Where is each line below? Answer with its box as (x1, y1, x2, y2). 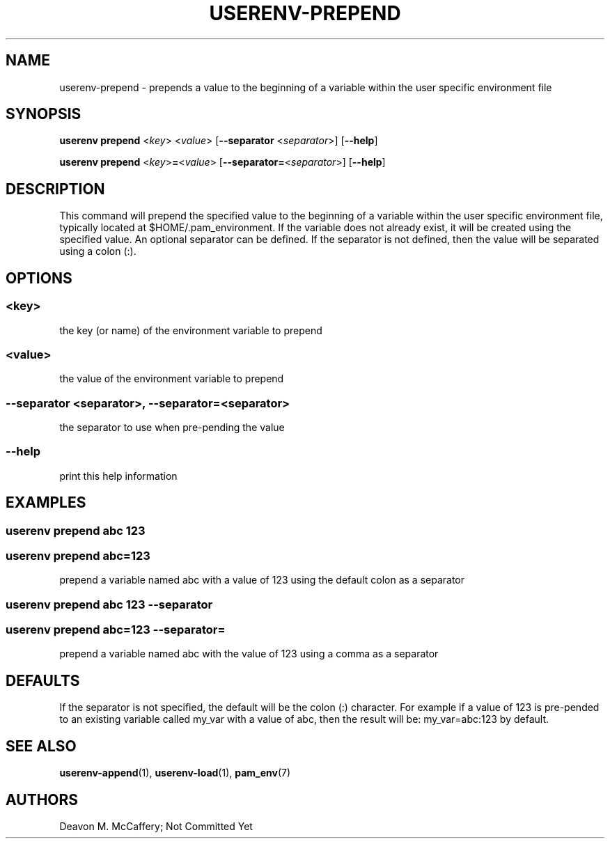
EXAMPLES (6, 494, 86, 512)
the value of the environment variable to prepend (59, 373, 284, 385)
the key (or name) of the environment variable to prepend (59, 324, 322, 336)
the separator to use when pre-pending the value (59, 421, 285, 433)
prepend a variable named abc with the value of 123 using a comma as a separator (59, 648, 439, 660)
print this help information (59, 469, 178, 482)
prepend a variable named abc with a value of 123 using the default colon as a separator (59, 574, 464, 586)
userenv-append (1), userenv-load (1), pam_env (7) (59, 767, 291, 779)
